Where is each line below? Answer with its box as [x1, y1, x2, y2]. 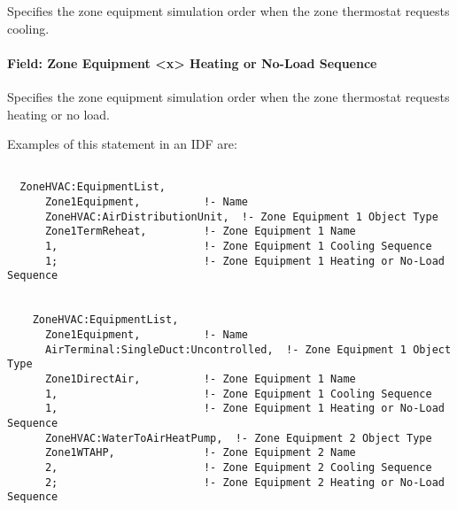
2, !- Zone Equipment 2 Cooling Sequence [44, 460, 432, 474]
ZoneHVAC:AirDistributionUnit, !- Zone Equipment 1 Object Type [44, 210, 438, 223]
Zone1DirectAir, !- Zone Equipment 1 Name [44, 372, 356, 385]
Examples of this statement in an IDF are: [7, 135, 237, 153]
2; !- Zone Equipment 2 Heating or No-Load [44, 475, 445, 489]
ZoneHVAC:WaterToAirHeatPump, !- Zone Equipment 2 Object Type [44, 431, 432, 444]
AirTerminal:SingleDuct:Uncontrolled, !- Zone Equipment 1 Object [44, 343, 452, 356]
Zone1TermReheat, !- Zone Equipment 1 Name [44, 225, 356, 238]
